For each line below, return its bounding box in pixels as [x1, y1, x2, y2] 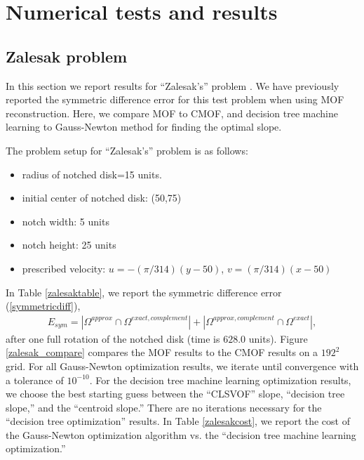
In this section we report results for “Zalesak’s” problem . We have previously [6, 78, 339, 93]
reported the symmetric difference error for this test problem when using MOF [6, 92, 344, 107]
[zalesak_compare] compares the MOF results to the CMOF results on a [6, 345, 318, 360]
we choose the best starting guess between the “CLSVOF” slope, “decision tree [6, 386, 345, 401]
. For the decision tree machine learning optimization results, [89, 372, 351, 387]
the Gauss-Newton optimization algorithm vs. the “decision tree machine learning [6, 427, 356, 442]
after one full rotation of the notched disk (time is [6, 331, 220, 346]
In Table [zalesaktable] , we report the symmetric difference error [6, 284, 282, 299]
